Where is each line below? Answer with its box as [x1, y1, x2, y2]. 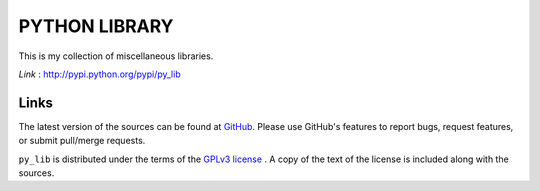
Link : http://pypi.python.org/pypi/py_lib [18, 68, 181, 80]
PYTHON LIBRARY [18, 15, 174, 37]
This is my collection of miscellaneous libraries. [18, 50, 214, 62]
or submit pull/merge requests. [18, 135, 146, 147]
